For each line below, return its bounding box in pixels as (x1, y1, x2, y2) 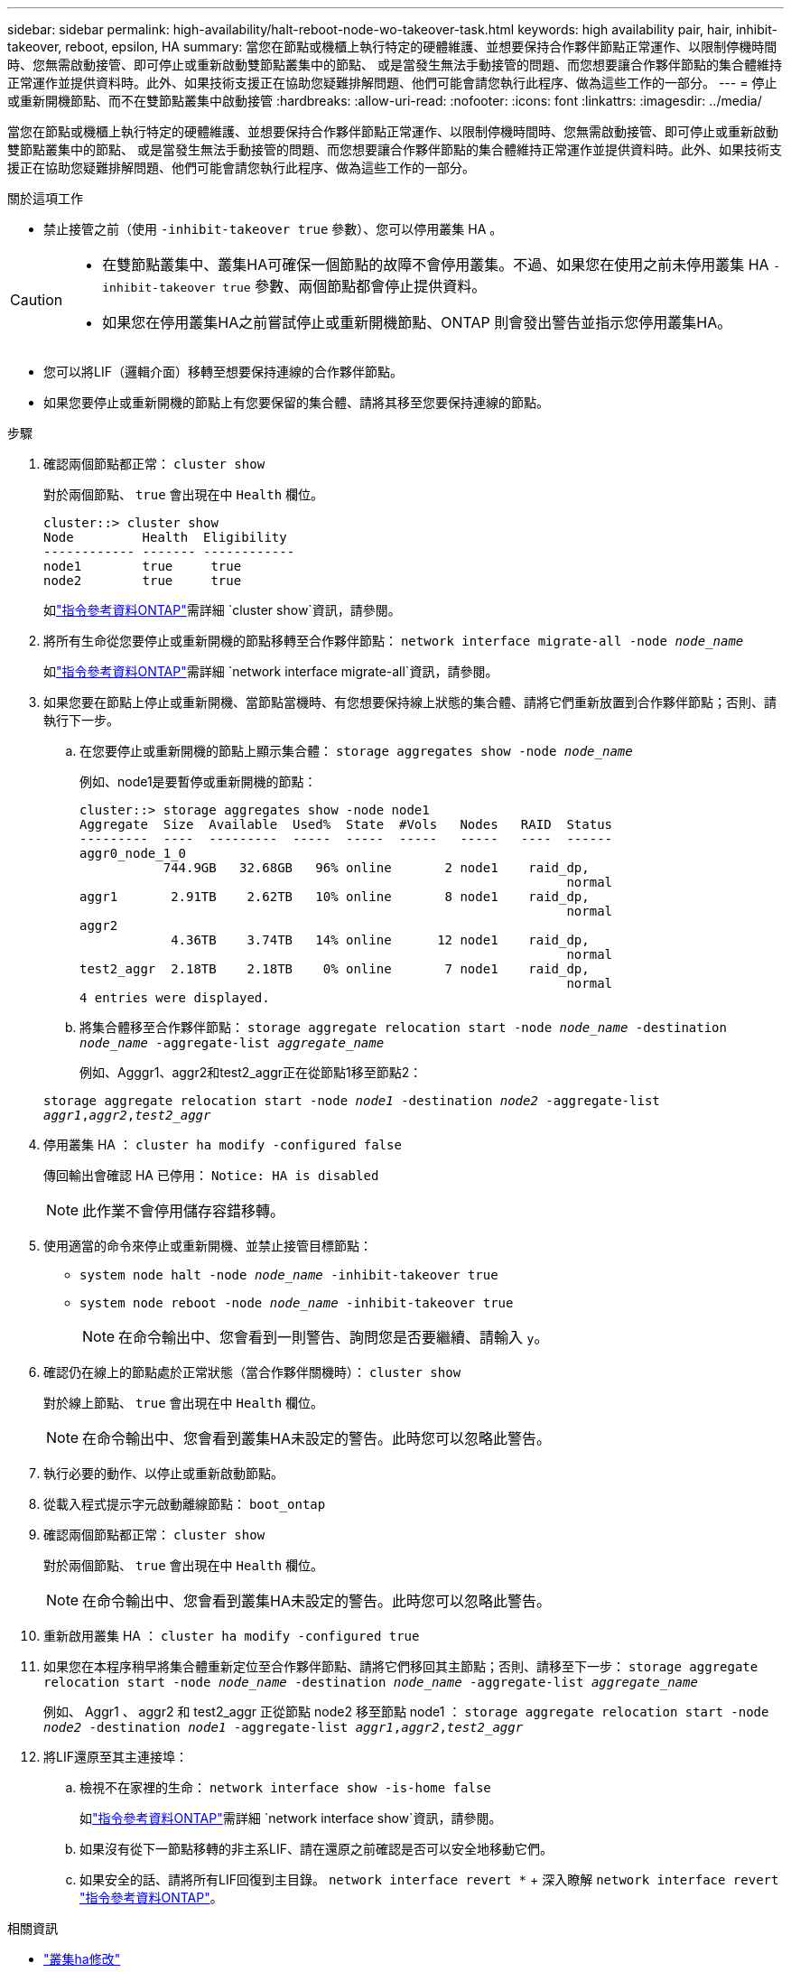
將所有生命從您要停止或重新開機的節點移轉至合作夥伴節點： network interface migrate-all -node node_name (43, 633, 744, 648)
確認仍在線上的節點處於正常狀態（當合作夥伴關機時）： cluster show (43, 1364, 461, 1380)
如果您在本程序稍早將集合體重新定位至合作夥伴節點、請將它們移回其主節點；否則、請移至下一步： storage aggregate (43, 1659, 758, 1674)
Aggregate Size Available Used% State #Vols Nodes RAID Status (79, 817, 613, 832)
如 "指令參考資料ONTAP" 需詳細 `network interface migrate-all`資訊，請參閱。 (43, 664, 498, 679)
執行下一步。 (43, 712, 119, 728)
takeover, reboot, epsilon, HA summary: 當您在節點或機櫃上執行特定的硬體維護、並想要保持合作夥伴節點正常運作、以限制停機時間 (7, 39, 777, 54)
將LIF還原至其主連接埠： (43, 1749, 188, 1764)
